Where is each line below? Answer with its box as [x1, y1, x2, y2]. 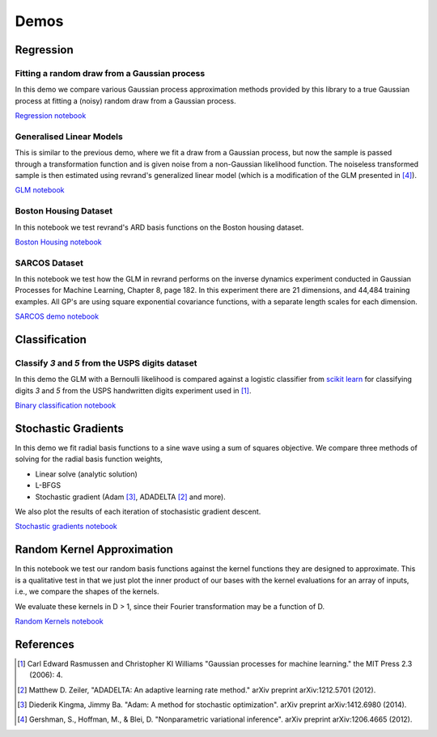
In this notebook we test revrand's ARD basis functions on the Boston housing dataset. [15, 222, 304, 232]
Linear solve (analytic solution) [35, 469, 138, 479]
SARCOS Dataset [15, 257, 84, 269]
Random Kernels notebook [15, 616, 104, 626]
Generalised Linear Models [15, 130, 123, 142]
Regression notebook [15, 111, 87, 121]
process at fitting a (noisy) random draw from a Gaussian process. [15, 95, 236, 105]
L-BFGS [35, 481, 62, 490]
